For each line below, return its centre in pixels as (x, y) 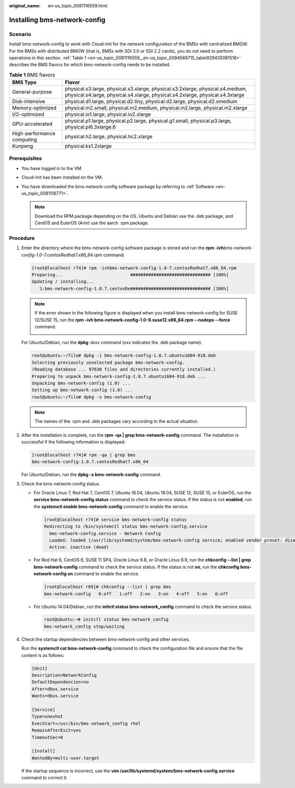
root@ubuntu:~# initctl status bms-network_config (106, 619)
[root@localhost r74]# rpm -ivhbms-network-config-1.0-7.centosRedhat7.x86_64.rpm (134, 268)
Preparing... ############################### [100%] (130, 275)
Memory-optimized (34, 108)
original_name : (25, 6)
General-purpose (32, 92)
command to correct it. (44, 778)
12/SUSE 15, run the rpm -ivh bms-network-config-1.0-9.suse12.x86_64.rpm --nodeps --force (133, 320)
